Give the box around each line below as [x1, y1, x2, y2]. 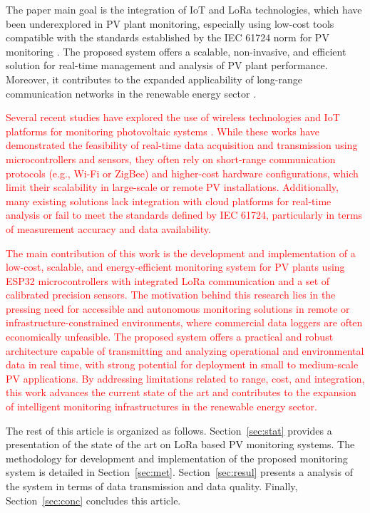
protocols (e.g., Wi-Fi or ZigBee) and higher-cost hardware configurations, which [6, 165, 359, 180]
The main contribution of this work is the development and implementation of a [6, 245, 356, 260]
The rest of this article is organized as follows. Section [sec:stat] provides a [6, 423, 332, 437]
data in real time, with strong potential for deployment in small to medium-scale [6, 357, 359, 372]
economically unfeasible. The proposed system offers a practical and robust [6, 329, 334, 344]
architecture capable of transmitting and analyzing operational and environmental [6, 343, 364, 358]
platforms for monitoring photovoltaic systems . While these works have [6, 123, 320, 138]
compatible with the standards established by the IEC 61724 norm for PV [6, 30, 329, 45]
